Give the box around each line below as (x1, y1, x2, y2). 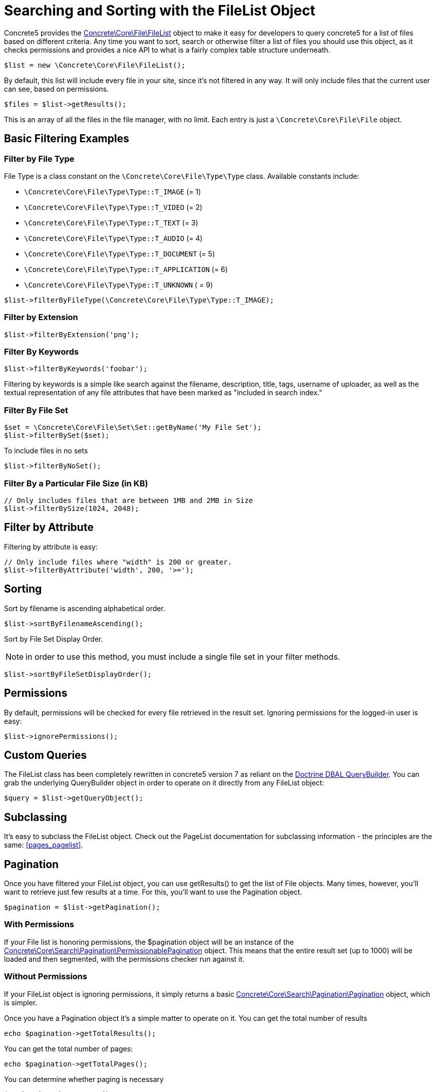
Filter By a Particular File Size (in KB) (4, 478, 148, 488)
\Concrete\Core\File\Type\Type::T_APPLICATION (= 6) (24, 264, 228, 274)
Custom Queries (4, 748, 87, 761)
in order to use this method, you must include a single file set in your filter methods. (26, 651, 340, 662)
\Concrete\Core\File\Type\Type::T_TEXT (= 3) (24, 218, 198, 227)
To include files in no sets (4, 446, 88, 455)
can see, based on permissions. (4, 84, 109, 93)
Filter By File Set (4, 405, 68, 415)
